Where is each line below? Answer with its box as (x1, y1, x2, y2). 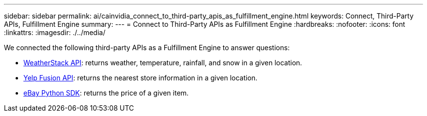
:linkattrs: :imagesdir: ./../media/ (4, 28, 106, 37)
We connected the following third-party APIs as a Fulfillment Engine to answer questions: (4, 43, 290, 52)
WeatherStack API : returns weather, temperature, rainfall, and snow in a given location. (23, 58, 302, 67)
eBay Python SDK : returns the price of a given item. (23, 89, 189, 97)
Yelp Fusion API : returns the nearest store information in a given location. (23, 74, 258, 82)
